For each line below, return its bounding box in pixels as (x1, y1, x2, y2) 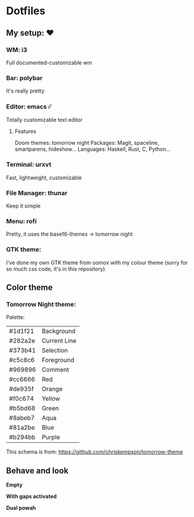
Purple (41, 433, 60, 442)
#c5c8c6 (9, 356, 35, 364)
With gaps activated (6, 493, 57, 500)
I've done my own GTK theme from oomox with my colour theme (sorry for (6, 259, 188, 266)
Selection (41, 346, 68, 354)
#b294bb (9, 433, 35, 442)
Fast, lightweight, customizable (6, 174, 82, 181)
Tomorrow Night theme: (6, 300, 76, 308)
